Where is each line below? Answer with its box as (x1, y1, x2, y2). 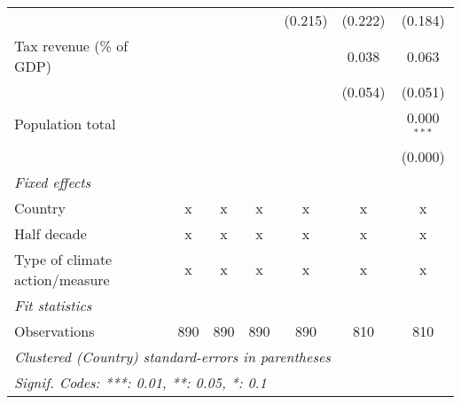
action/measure (14, 268, 110, 290)
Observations (14, 320, 95, 341)
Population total (14, 113, 116, 135)
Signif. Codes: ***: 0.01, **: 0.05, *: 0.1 (14, 371, 267, 392)
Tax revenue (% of (14, 35, 129, 56)
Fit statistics (14, 294, 92, 315)
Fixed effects (14, 171, 91, 192)
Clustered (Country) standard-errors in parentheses (14, 346, 331, 367)
